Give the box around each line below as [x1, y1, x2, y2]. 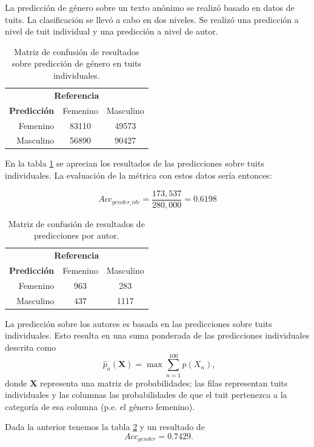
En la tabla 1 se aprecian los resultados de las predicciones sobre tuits [5, 157, 264, 170]
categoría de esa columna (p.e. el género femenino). [5, 400, 195, 412]
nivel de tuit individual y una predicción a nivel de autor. [5, 25, 218, 38]
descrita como [5, 340, 56, 353]
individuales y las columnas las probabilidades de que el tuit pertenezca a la [5, 388, 287, 401]
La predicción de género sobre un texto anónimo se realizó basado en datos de [5, 1, 295, 13]
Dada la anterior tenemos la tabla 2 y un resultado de [5, 420, 205, 433]
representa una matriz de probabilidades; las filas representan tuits [40, 376, 288, 389]
